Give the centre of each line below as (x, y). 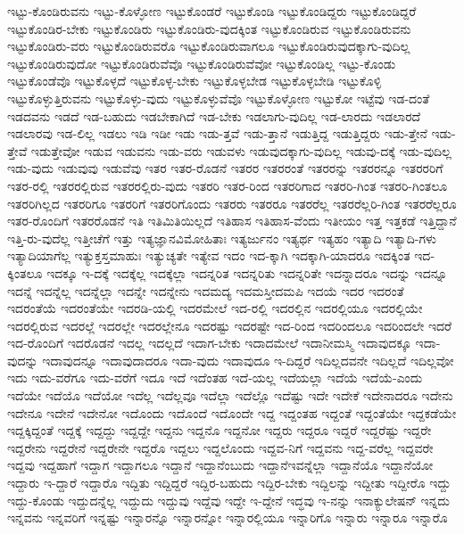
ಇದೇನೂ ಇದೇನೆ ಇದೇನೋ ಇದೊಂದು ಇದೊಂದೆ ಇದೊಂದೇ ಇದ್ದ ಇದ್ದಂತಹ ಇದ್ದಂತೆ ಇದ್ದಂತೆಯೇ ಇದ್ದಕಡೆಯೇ (232, 412)
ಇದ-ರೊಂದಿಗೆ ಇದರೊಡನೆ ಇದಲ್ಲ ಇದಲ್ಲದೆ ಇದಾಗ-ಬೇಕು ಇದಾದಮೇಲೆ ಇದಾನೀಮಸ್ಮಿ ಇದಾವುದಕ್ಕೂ (209, 343)
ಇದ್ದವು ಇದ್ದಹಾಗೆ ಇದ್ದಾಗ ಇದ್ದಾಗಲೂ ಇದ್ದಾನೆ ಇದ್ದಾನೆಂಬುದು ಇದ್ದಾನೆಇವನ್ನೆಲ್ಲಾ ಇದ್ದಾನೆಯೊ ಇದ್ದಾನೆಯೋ (220, 465)
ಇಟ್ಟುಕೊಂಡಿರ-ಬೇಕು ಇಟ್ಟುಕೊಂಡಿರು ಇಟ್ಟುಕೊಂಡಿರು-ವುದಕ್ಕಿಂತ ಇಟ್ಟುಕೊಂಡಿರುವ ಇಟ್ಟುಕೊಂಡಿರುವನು (209, 28)
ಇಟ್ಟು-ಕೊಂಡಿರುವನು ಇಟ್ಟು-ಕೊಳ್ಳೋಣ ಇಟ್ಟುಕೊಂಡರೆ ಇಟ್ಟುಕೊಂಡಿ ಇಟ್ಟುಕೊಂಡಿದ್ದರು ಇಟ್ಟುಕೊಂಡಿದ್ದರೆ (212, 11)
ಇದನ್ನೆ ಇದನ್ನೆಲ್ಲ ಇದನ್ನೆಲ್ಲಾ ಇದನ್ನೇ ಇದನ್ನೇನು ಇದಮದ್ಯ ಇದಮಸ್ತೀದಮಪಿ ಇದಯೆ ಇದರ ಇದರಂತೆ (206, 290)
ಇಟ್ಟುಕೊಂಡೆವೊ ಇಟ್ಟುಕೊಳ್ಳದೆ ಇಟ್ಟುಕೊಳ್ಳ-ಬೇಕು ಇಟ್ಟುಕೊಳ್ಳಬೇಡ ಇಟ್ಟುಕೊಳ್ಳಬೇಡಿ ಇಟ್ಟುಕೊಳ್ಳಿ (195, 81)
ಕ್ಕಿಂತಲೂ (25, 272)
